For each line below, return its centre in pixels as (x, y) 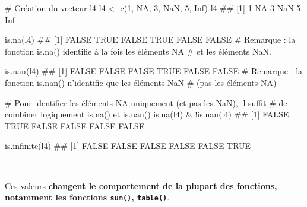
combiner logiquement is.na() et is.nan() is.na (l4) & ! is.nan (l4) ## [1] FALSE (147, 114)
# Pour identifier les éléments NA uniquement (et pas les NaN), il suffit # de (146, 102)
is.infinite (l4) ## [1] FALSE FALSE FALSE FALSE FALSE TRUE (128, 146)
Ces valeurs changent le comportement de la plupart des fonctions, (141, 185)
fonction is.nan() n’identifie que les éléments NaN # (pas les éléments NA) (141, 82)
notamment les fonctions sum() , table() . (87, 197)
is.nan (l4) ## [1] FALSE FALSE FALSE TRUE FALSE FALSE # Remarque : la (154, 71)
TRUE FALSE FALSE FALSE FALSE (75, 125)
